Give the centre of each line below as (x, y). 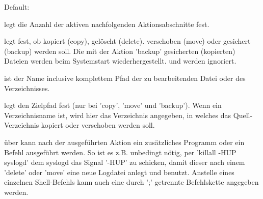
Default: (17, 7)
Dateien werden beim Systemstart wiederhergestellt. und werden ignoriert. (120, 61)
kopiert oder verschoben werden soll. (98, 125)
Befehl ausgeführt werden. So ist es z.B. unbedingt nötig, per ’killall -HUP (120, 152)
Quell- (243, 115)
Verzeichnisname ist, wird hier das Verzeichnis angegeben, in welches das (118, 115)
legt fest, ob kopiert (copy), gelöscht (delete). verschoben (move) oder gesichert (127, 41)
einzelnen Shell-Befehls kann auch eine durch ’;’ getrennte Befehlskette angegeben (131, 182)
